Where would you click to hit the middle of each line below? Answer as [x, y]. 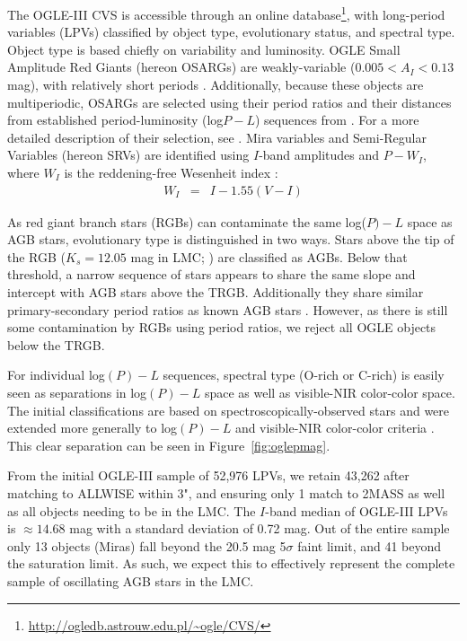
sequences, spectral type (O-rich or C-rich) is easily [304, 375]
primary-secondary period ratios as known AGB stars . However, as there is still [228, 309]
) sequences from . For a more [337, 120]
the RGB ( [37, 256]
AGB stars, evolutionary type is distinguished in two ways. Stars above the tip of [231, 239]
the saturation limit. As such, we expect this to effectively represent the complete [231, 563]
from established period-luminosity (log [115, 120]
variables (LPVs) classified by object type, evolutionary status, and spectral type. [231, 32]
